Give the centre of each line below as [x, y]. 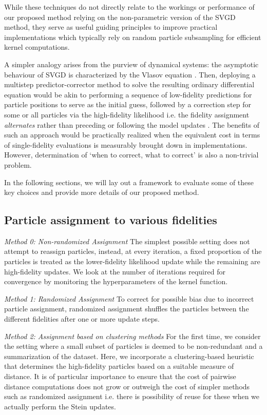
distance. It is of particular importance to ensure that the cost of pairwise [120, 376]
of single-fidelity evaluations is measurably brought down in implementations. [126, 144]
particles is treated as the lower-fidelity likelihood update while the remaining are [132, 261]
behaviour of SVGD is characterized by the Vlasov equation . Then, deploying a [130, 74]
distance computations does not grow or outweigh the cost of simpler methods [127, 386]
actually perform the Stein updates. [60, 406]
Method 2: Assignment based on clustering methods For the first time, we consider [132, 336]
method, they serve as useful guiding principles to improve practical [111, 27]
